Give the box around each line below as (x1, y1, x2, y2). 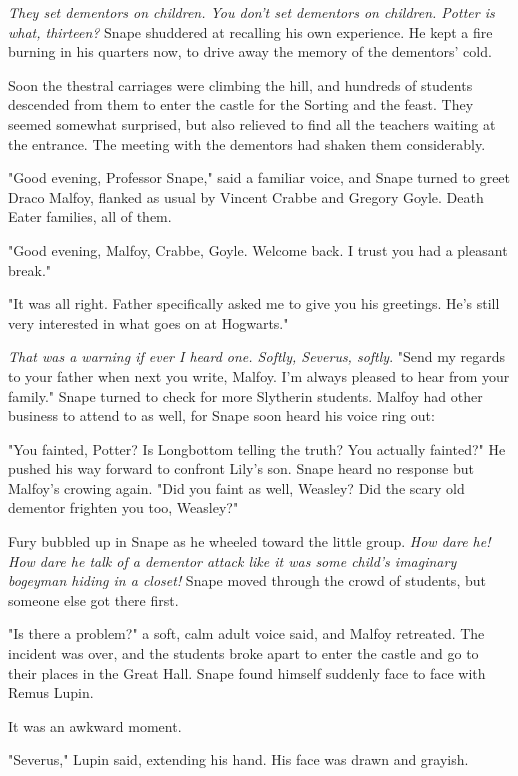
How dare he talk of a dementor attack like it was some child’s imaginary (8, 550, 457, 571)
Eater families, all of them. (8, 206, 172, 227)
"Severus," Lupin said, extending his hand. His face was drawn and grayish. (8, 749, 469, 770)
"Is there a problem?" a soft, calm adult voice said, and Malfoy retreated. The (8, 623, 485, 644)
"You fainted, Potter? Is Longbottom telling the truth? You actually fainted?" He (8, 438, 506, 459)
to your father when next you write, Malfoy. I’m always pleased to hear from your (8, 365, 510, 386)
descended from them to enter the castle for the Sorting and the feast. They (8, 94, 474, 115)
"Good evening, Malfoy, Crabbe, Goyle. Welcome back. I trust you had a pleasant (8, 239, 508, 260)
